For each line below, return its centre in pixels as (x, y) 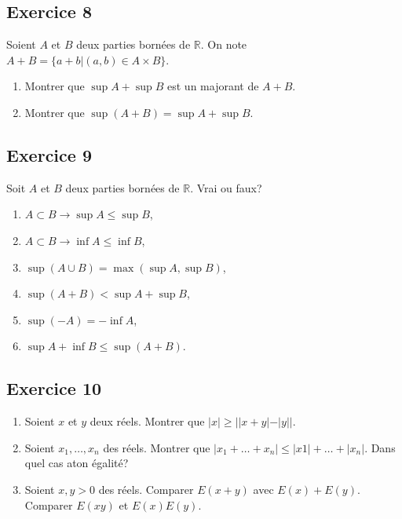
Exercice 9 (49, 154)
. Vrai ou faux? (226, 187)
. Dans (380, 447)
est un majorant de (213, 86)
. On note (224, 44)
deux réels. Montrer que (147, 421)
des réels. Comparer (146, 489)
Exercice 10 (54, 388)
